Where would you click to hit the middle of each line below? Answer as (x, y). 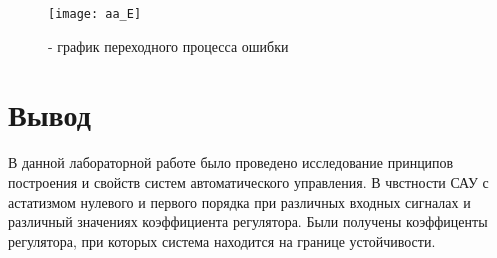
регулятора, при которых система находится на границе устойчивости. (222, 240)
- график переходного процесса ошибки (168, 45)
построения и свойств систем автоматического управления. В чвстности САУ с (248, 181)
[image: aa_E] (95, 14)
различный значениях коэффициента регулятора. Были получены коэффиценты (248, 221)
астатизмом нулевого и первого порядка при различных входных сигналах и (239, 201)
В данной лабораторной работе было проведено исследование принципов (231, 162)
